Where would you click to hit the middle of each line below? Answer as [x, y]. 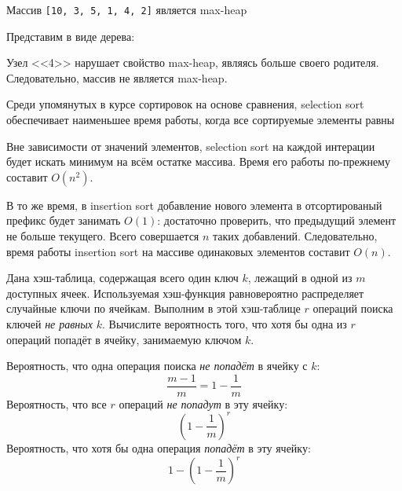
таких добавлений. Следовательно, [295, 236]
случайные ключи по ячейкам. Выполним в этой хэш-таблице [153, 308]
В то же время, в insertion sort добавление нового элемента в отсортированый [194, 205]
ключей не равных [50, 323]
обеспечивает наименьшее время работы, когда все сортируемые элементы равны [201, 120]
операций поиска [353, 308]
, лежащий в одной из [300, 278]
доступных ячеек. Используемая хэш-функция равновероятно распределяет [185, 293]
